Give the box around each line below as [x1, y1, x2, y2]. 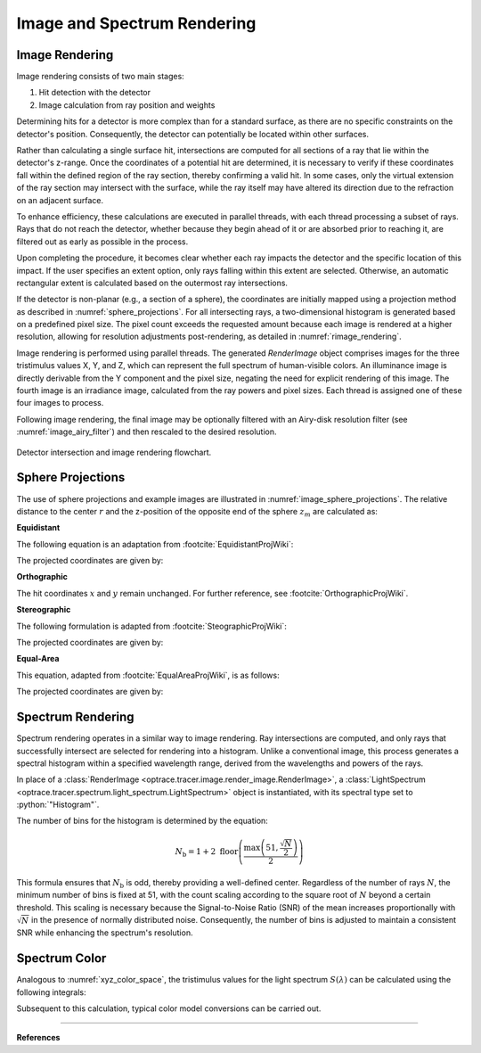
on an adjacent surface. [16, 194, 104, 205]
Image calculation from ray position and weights [38, 99, 216, 111]
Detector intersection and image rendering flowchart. [16, 447, 212, 457]
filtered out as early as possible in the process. [16, 236, 189, 247]
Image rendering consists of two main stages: [16, 71, 184, 82]
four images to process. [16, 398, 104, 408]
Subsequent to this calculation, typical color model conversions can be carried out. [16, 1003, 322, 1014]
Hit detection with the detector [38, 87, 151, 98]
